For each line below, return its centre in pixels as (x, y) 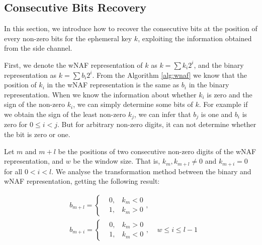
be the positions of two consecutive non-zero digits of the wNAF (157, 151)
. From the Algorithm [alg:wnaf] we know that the (170, 75)
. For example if (223, 104)
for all (13, 171)
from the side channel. (38, 48)
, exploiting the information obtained (195, 38)
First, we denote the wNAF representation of (73, 65)
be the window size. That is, (117, 161)
